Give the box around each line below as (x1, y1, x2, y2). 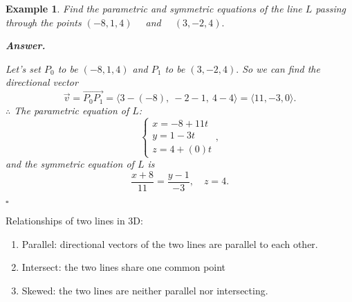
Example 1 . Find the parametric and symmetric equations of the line (6, 1, 302, 15)
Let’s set (6, 61, 41, 75)
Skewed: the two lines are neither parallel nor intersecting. (21, 283, 268, 297)
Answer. (6, 38, 46, 53)
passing (315, 1, 346, 15)
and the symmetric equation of (6, 157, 134, 171)
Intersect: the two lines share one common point (21, 260, 226, 274)
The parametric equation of (14, 103, 129, 118)
